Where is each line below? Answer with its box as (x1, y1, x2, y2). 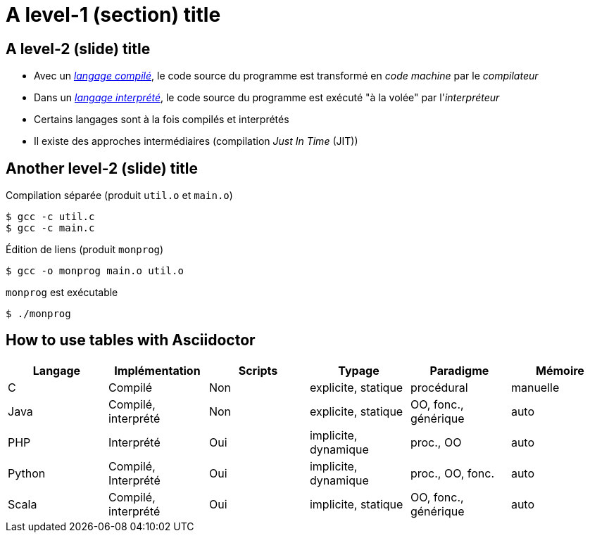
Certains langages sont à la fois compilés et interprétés (34, 113, 289, 126)
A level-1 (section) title (6, 3, 221, 27)
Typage (338, 363, 379, 378)
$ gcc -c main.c (6, 222, 95, 234)
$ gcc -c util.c (6, 211, 95, 223)
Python (8, 466, 46, 480)
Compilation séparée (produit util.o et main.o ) (6, 189, 233, 202)
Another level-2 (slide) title (6, 159, 199, 177)
